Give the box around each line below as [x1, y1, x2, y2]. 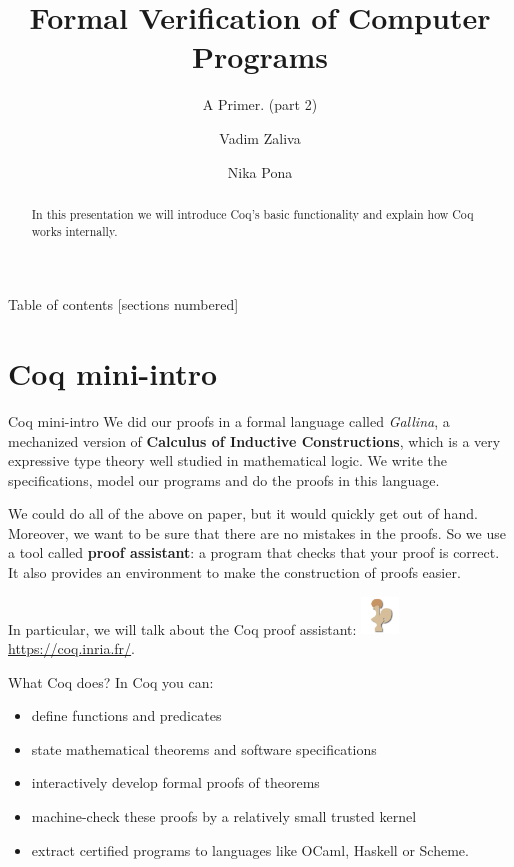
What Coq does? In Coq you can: [8, 671, 214, 692]
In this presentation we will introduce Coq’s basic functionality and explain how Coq [31, 205, 474, 222]
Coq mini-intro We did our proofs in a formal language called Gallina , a [8, 410, 450, 431]
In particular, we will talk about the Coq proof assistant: [8, 618, 357, 639]
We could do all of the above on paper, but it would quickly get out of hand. [8, 503, 478, 524]
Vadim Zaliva [219, 127, 301, 148]
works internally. [31, 222, 118, 239]
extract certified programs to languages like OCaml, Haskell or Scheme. [31, 839, 469, 860]
